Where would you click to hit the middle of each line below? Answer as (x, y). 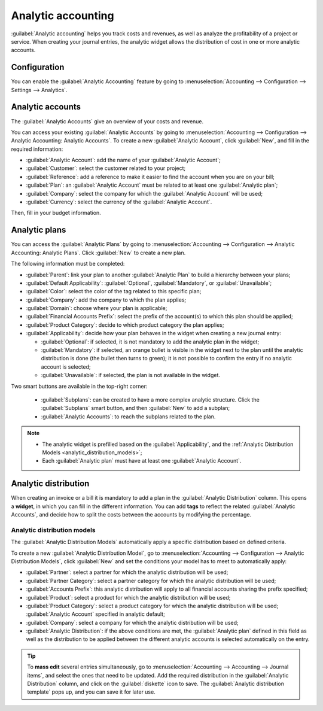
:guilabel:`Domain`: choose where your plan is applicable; (97, 308)
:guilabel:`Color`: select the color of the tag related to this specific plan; (114, 291)
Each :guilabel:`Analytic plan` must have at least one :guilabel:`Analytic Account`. (142, 461)
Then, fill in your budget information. (56, 213)
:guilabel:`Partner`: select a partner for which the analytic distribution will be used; (127, 572)
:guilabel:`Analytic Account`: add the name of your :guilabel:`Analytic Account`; (123, 160)
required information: (37, 149)
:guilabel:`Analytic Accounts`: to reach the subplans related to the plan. (128, 417)
